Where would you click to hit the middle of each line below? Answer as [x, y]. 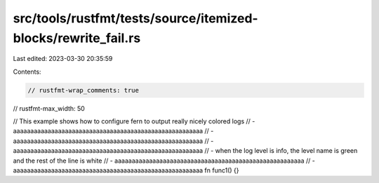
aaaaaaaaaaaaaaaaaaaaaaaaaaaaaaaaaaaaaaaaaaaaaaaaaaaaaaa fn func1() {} [126, 170]
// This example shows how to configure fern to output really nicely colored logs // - [134, 121]
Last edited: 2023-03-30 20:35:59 [63, 59]
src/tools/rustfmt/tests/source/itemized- [136, 18]
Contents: [27, 72]
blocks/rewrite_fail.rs [77, 38]
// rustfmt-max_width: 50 [49, 108]
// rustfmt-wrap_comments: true [84, 90]
